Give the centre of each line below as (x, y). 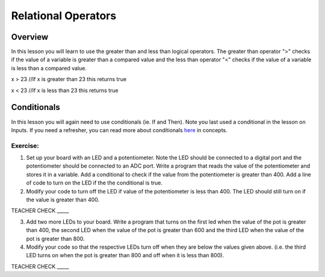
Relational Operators (64, 16)
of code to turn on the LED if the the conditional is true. (94, 183)
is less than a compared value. (49, 68)
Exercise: (25, 145)
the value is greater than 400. (63, 200)
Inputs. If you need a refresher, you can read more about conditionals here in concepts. (119, 130)
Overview (30, 37)
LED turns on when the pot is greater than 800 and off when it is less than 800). (125, 255)
